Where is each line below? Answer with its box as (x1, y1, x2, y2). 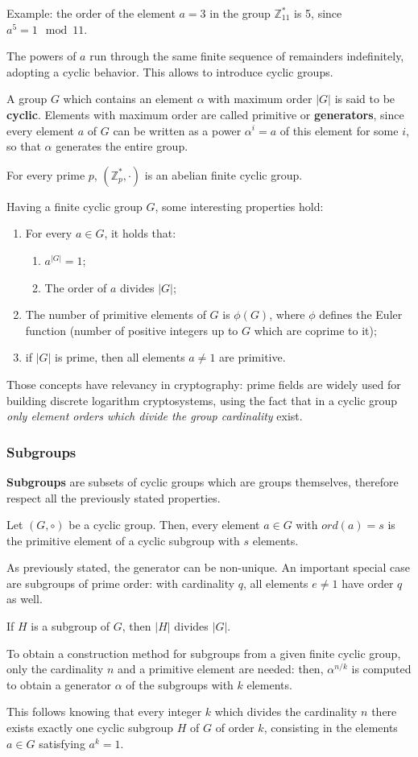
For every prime (6, 166, 85, 183)
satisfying (39, 734, 85, 751)
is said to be (334, 90, 395, 107)
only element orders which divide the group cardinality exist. (6, 407, 303, 424)
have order (341, 574, 394, 591)
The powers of (6, 48, 77, 64)
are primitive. (219, 349, 286, 366)
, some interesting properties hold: (155, 197, 324, 214)
